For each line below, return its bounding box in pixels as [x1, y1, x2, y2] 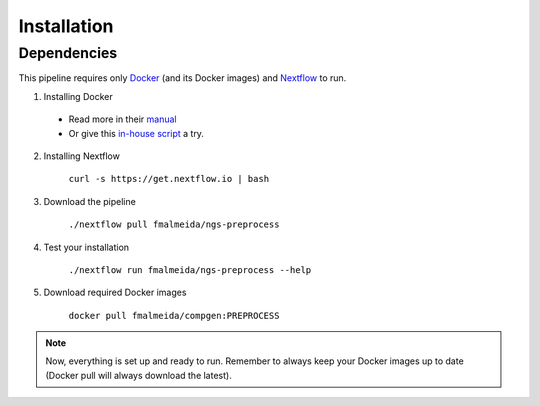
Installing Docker [43, 90, 114, 102]
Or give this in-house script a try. [68, 127, 205, 139]
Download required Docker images [43, 286, 187, 299]
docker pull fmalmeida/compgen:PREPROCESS [68, 310, 280, 321]
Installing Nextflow [43, 150, 120, 162]
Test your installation [43, 241, 130, 253]
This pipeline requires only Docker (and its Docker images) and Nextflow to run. [18, 72, 347, 84]
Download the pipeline [43, 195, 137, 207]
